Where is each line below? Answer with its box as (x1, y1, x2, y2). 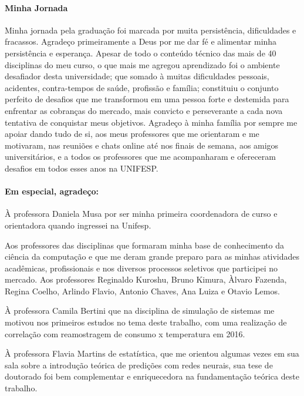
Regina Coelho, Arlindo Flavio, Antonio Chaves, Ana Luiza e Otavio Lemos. (5, 284, 280, 297)
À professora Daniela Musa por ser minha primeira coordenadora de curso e (5, 207, 278, 220)
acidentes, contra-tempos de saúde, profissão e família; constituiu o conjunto (5, 81, 279, 93)
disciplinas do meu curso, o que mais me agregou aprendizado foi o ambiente (5, 58, 280, 71)
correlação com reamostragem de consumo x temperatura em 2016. (5, 327, 245, 340)
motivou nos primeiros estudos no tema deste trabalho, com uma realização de (5, 316, 287, 328)
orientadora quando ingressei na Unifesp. (5, 219, 151, 231)
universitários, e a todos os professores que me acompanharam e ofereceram (5, 150, 276, 163)
